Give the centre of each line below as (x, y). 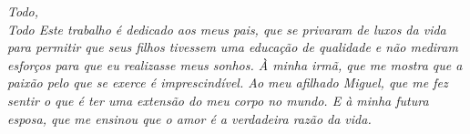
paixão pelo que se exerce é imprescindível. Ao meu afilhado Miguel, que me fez (228, 82)
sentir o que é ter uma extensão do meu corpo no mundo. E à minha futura (218, 100)
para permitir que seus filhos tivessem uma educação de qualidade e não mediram (233, 47)
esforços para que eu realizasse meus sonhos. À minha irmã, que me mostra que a (235, 64)
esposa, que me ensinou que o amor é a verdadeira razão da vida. (189, 118)
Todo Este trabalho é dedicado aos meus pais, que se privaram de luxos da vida (227, 29)
